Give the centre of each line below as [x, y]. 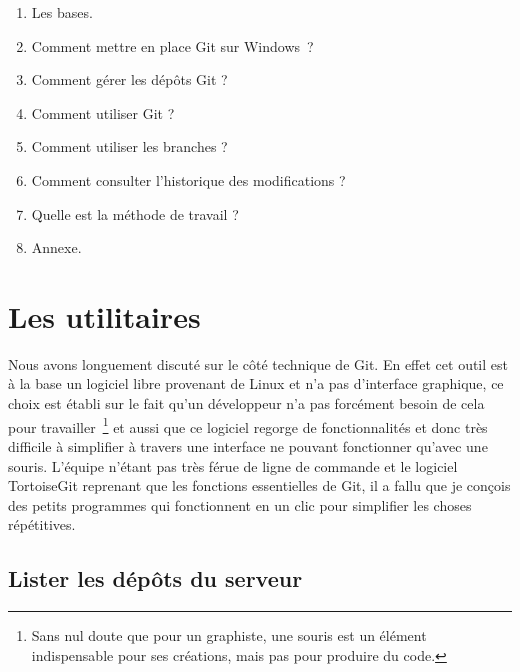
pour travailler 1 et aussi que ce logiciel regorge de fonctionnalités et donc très [248, 425]
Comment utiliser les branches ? [129, 146]
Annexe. [56, 247]
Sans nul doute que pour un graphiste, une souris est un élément [229, 635]
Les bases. [62, 12]
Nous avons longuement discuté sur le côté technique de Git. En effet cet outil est [258, 363]
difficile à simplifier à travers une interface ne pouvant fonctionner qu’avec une [248, 445]
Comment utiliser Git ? [103, 112]
